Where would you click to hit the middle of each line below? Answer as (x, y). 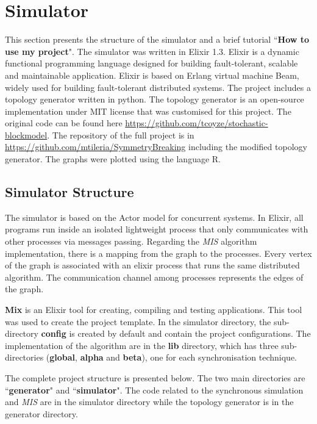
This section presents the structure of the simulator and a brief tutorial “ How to (157, 39)
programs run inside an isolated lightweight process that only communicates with (157, 229)
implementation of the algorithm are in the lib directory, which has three (142, 345)
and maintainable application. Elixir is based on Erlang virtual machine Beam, (152, 75)
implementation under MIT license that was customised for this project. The (148, 111)
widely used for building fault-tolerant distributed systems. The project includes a (158, 87)
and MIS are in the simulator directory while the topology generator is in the (149, 402)
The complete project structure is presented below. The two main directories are (155, 377)
